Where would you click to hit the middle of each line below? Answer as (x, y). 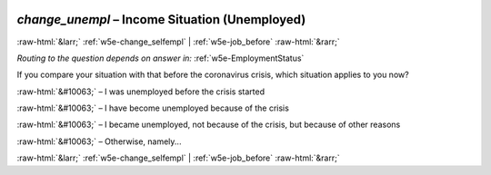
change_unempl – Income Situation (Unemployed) (161, 19)
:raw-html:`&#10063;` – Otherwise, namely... (99, 141)
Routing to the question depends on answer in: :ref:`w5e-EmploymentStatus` (160, 58)
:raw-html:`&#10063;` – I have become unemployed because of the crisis (153, 108)
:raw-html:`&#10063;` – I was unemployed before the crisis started (141, 92)
